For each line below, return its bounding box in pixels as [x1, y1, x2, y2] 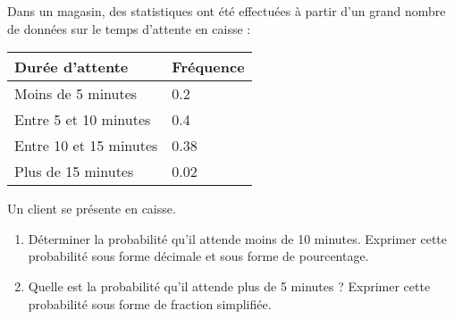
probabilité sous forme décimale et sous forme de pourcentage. [28, 247, 369, 265]
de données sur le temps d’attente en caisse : [7, 19, 251, 38]
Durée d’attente [14, 56, 129, 78]
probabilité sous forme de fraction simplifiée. [28, 294, 272, 313]
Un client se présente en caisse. [7, 199, 176, 218]
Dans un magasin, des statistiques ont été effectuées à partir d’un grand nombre [7, 2, 446, 20]
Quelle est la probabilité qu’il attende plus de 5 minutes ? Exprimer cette [28, 276, 431, 295]
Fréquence [172, 56, 245, 78]
